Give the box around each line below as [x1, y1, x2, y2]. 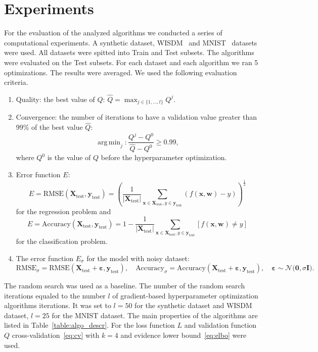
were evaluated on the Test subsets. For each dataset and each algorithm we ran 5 [4, 57, 258, 67]
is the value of [47, 152, 91, 163]
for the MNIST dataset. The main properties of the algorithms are [52, 310, 258, 320]
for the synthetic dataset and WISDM [134, 300, 252, 311]
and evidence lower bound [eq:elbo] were [120, 330, 247, 340]
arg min [97, 138, 121, 146]
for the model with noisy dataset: [86, 253, 190, 263]
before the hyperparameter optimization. [101, 152, 227, 163]
